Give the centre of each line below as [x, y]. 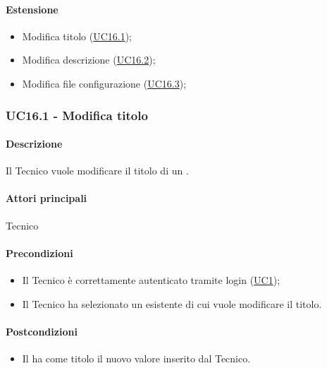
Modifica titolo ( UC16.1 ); [77, 36]
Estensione [32, 9]
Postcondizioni [42, 331]
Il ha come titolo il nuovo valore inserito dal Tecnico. [136, 358]
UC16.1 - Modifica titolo [77, 115]
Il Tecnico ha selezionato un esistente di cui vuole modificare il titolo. [172, 303]
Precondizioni [39, 253]
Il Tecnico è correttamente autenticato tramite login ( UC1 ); [151, 280]
